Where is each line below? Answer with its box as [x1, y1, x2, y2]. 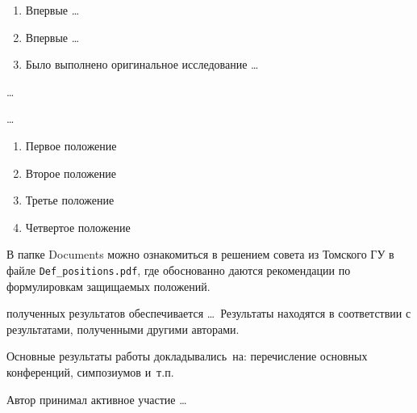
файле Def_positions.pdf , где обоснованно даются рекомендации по [6, 261, 351, 278]
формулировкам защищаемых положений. [6, 277, 211, 294]
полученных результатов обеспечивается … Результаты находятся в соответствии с [6, 305, 411, 322]
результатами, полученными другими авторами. [6, 320, 240, 337]
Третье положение [25, 192, 115, 209]
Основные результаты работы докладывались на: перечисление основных [6, 348, 368, 365]
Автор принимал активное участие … [6, 390, 187, 407]
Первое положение [25, 137, 117, 154]
